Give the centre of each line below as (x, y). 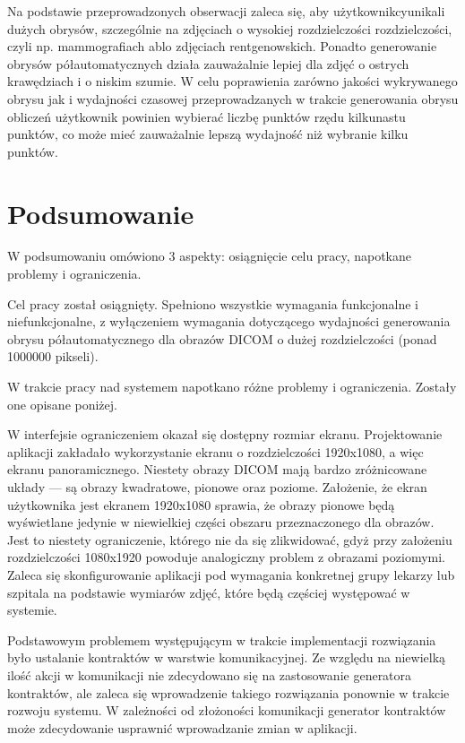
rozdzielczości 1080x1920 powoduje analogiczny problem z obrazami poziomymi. (227, 557)
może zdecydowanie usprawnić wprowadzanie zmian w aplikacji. (182, 727)
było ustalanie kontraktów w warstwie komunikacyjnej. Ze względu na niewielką (227, 657)
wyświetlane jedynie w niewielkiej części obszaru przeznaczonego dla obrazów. (221, 522)
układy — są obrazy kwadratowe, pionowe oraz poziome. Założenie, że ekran (217, 487)
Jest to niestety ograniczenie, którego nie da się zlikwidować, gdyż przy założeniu (230, 539)
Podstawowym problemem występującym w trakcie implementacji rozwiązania (222, 639)
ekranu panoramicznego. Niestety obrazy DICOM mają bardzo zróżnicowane (217, 469)
